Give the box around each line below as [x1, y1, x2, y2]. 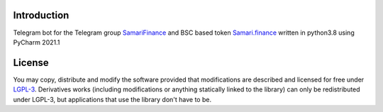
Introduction [13, 9, 70, 21]
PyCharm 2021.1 [13, 38, 60, 46]
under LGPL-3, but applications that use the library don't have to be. [13, 95, 212, 103]
